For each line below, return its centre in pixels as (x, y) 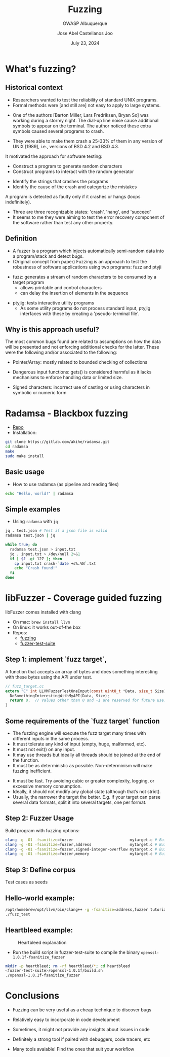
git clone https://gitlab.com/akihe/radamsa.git (57, 442)
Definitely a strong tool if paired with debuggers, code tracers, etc (81, 1039)
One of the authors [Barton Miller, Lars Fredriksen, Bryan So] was (81, 115)
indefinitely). (18, 202)
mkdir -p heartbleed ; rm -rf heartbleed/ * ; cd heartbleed (68, 966)
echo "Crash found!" (36, 568)
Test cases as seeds (27, 882)
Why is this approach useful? (52, 329)
